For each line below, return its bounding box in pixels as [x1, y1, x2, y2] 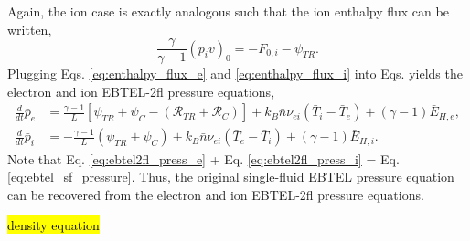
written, [7, 19, 52, 38]
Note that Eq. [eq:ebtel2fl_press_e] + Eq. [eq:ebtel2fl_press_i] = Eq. [7, 149, 400, 168]
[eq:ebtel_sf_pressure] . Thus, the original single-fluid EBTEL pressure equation [7, 167, 454, 186]
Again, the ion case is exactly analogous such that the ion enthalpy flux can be [7, 2, 449, 20]
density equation [7, 215, 100, 235]
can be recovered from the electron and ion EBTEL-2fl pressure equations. [7, 184, 424, 204]
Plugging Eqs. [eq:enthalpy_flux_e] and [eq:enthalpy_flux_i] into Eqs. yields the [7, 64, 463, 83]
